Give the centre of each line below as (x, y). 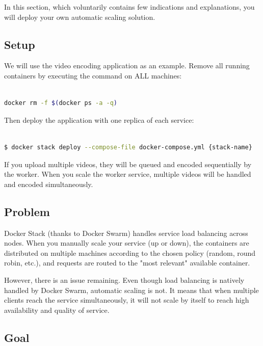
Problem (27, 211)
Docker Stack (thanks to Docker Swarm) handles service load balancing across (126, 233)
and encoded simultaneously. (49, 184)
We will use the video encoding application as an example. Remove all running (127, 65)
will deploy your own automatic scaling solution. (80, 17)
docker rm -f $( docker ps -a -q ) (61, 103)
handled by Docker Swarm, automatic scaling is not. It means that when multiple (131, 290)
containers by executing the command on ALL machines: (93, 75)
